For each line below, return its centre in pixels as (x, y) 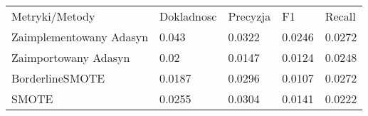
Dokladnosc (188, 16)
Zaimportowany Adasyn (71, 57)
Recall (340, 16)
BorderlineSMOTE (58, 78)
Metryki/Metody (53, 16)
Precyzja (249, 16)
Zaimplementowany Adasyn (80, 37)
